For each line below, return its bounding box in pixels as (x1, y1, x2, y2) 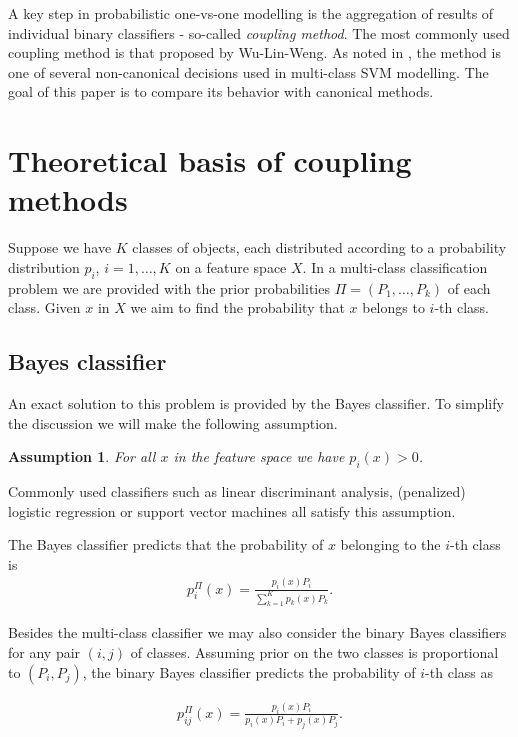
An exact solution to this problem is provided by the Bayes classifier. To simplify (8, 393, 504, 414)
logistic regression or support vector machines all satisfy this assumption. (8, 500, 456, 521)
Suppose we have (8, 237, 112, 258)
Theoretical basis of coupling (8, 140, 412, 181)
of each (447, 277, 491, 298)
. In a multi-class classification (302, 256, 488, 277)
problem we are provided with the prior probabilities (8, 277, 330, 298)
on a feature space (175, 256, 287, 277)
